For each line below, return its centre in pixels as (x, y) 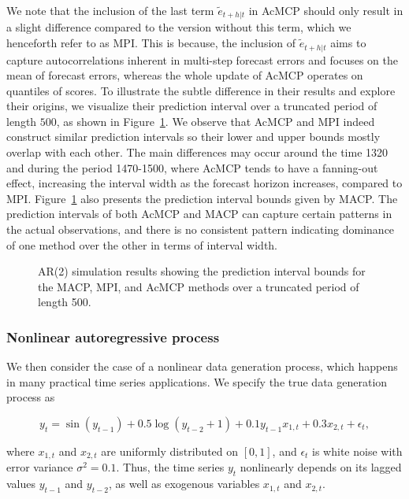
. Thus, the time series (170, 467)
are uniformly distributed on (170, 451)
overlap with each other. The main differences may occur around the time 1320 (197, 152)
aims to (348, 43)
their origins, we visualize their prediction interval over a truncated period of (192, 106)
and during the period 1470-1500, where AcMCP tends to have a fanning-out (192, 167)
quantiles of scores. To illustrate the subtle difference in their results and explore (201, 90)
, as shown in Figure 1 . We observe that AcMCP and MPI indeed (216, 121)
